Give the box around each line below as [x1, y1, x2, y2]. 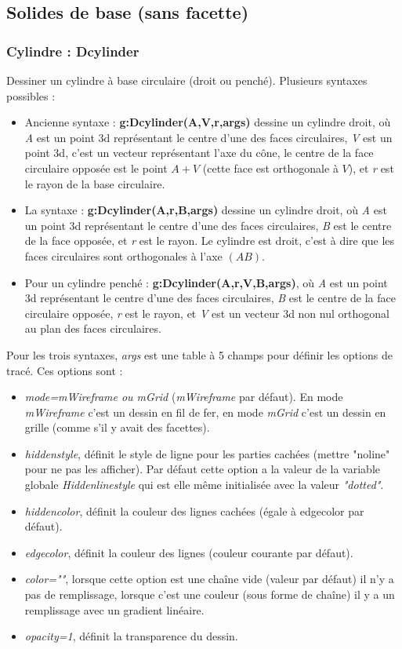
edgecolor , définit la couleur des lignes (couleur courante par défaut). [24, 544, 353, 560]
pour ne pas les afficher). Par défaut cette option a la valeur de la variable [24, 461, 380, 477]
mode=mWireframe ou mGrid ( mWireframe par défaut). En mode [24, 388, 343, 405]
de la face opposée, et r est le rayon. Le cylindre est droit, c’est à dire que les [24, 232, 395, 249]
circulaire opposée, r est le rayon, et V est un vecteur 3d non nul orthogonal [24, 304, 389, 321]
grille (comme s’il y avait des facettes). [24, 419, 210, 436]
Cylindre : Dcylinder [6, 41, 139, 60]
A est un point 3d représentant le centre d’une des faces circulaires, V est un [24, 129, 393, 145]
